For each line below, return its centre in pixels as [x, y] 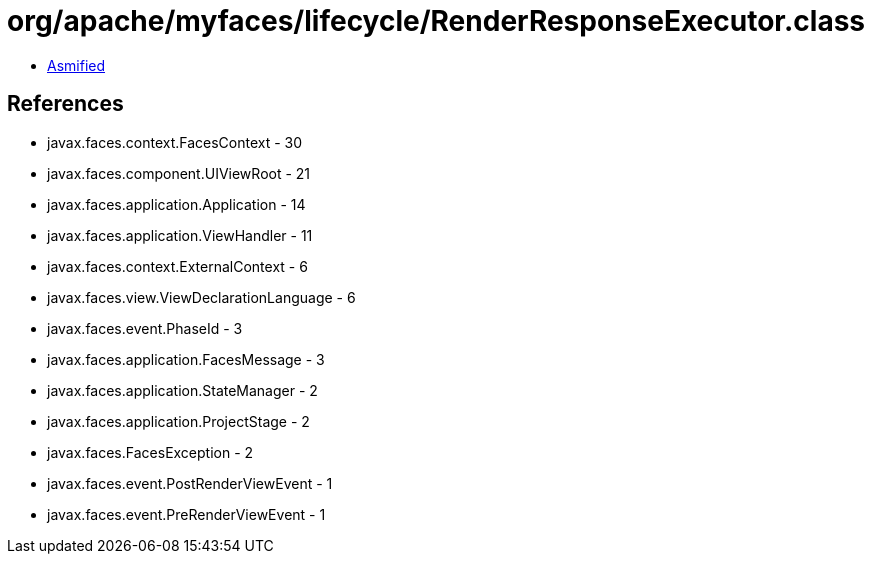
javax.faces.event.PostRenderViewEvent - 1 [190, 483]
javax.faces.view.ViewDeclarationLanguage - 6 [201, 297]
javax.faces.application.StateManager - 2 [182, 390]
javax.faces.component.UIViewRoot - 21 [179, 173]
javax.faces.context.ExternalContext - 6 [177, 266]
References [65, 104]
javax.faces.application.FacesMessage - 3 [186, 359]
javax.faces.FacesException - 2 [150, 452]
